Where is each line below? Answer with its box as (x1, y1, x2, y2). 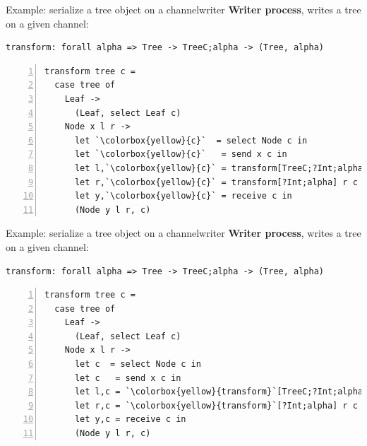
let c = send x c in (74, 372, 181, 383)
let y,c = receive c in (74, 414, 186, 425)
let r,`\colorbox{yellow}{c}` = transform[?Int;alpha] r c (74, 177, 358, 187)
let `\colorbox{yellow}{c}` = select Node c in (74, 135, 308, 146)
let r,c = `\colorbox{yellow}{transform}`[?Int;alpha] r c (74, 400, 358, 411)
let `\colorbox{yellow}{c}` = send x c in (74, 149, 287, 160)
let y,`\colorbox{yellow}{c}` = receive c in (74, 191, 292, 201)
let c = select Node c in (74, 359, 201, 370)
